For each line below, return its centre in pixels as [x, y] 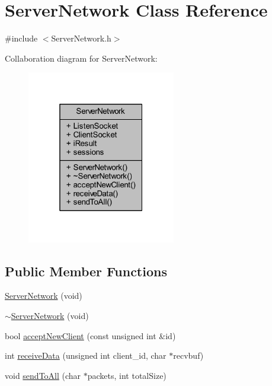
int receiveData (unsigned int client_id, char [86, 355]
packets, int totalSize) [127, 375]
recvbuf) [188, 355]
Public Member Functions [86, 271]
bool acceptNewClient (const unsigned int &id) [90, 335]
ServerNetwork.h [81, 38]
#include [21, 38]
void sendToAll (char [43, 375]
